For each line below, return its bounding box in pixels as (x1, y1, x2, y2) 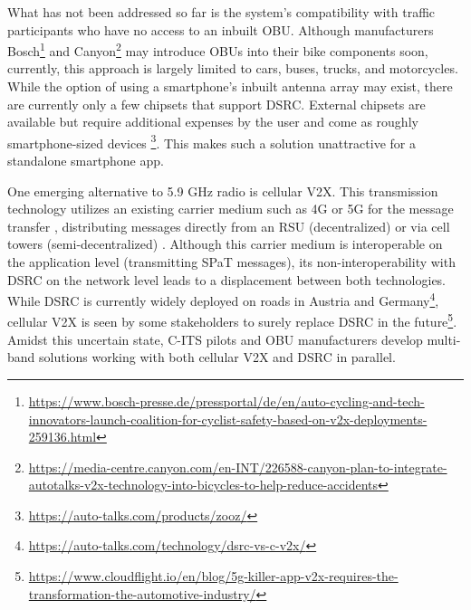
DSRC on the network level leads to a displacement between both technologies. (7, 270, 447, 289)
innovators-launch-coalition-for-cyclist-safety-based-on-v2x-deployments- (28, 409, 428, 428)
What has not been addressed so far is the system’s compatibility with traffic (7, 3, 436, 21)
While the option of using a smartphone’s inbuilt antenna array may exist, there (7, 77, 453, 96)
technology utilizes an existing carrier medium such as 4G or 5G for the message (7, 199, 454, 218)
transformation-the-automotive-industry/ (28, 584, 256, 603)
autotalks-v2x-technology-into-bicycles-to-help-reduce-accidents (28, 475, 379, 494)
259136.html (28, 427, 97, 446)
